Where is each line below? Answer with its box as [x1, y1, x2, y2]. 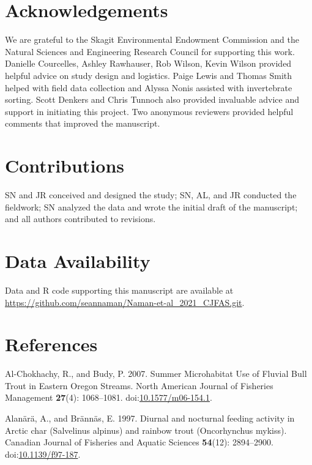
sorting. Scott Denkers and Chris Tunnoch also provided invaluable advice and [5, 93, 299, 106]
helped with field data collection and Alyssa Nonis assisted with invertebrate [5, 81, 292, 94]
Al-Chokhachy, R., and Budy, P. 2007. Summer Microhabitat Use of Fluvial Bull [5, 367, 307, 380]
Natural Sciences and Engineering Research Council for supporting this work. [5, 45, 295, 58]
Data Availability [5, 248, 150, 273]
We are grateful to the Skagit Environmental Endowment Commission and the [5, 33, 299, 46]
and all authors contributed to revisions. [5, 212, 156, 225]
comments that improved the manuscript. [5, 117, 160, 130]
